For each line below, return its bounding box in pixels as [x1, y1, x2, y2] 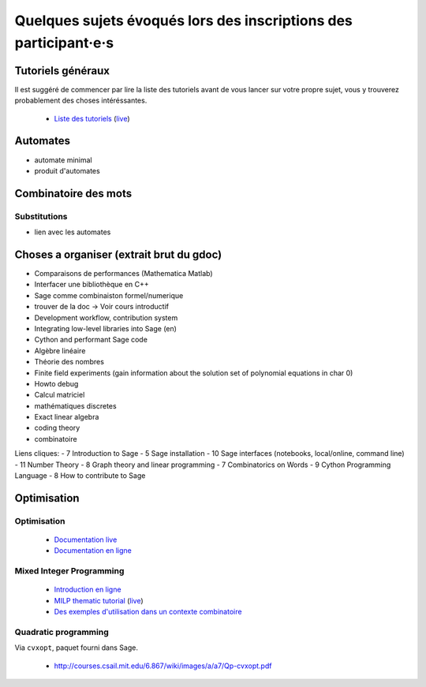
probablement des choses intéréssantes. [14, 95, 148, 106]
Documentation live [54, 535, 118, 544]
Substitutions [14, 211, 68, 222]
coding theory [34, 423, 80, 433]
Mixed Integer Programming [14, 566, 125, 577]
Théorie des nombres [34, 357, 104, 367]
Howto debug [34, 379, 79, 388]
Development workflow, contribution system [34, 312, 178, 323]
